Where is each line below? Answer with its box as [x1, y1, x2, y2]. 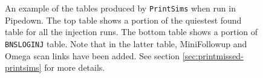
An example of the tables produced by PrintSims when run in [5, 2, 236, 14]
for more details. [44, 61, 105, 74]
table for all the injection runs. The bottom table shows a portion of [5, 25, 258, 38]
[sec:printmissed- [182, 49, 244, 62]
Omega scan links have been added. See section [5, 49, 180, 62]
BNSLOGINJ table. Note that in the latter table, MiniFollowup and [5, 37, 247, 50]
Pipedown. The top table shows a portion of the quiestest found [5, 13, 242, 26]
